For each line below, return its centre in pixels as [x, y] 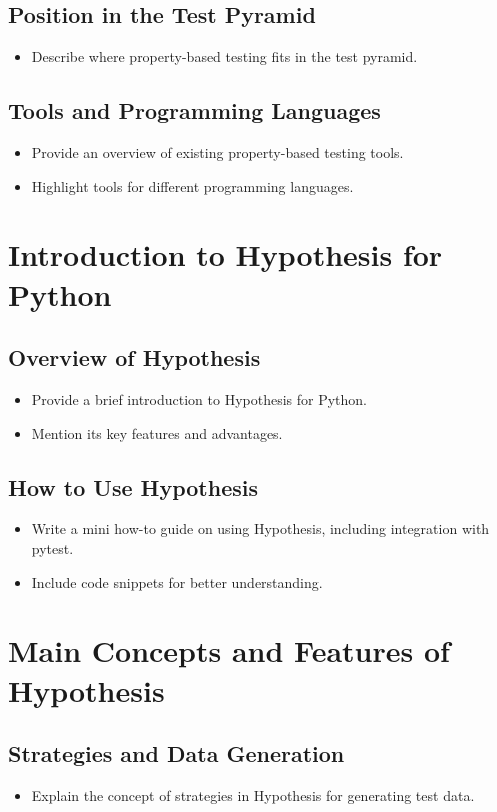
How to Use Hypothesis [133, 486]
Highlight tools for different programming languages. [192, 185]
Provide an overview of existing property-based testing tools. [217, 152]
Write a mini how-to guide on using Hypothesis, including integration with [260, 528]
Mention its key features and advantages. [157, 432]
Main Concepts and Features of [229, 650]
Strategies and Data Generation [176, 753]
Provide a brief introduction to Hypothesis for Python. [199, 398]
